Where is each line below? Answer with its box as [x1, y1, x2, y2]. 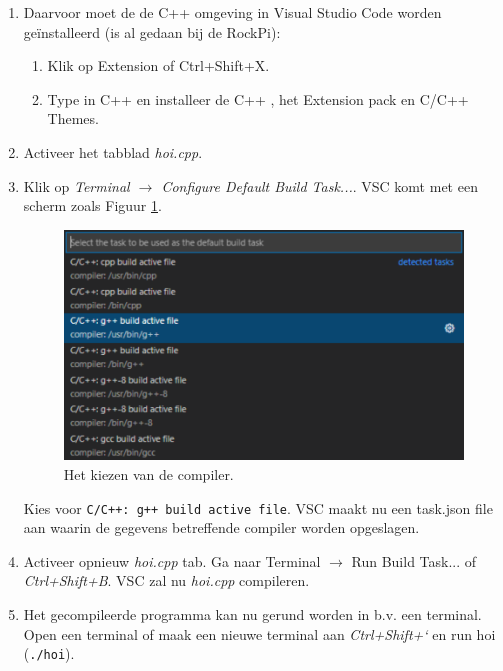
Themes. [47, 108, 99, 129]
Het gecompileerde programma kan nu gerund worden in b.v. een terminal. [23, 603, 482, 624]
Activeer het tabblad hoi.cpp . [23, 141, 203, 162]
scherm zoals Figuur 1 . [23, 195, 162, 216]
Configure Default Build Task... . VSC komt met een [161, 175, 478, 196]
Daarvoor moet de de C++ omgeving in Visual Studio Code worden [23, 2, 442, 22]
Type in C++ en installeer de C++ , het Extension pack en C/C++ [47, 88, 469, 109]
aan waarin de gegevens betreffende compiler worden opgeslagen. [23, 517, 420, 538]
